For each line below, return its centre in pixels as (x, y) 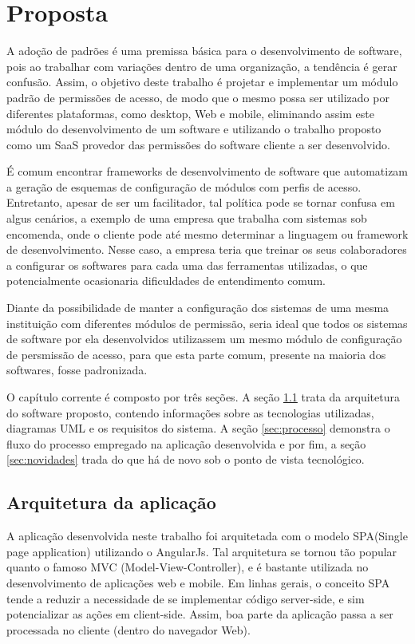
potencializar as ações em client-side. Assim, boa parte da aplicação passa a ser (200, 614)
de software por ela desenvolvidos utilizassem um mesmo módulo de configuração (204, 339)
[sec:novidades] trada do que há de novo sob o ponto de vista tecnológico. (186, 459)
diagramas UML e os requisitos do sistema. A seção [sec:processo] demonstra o (198, 428)
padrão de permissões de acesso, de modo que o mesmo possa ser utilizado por (198, 97)
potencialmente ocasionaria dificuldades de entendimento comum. (166, 281)
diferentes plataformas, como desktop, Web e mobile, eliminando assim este (190, 113)
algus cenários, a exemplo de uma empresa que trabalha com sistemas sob (187, 218)
